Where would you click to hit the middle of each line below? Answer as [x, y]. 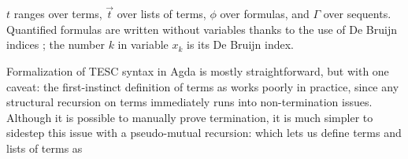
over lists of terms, [161, 14]
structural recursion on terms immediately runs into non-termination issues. [189, 102]
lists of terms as [45, 148]
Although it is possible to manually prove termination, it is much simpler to [190, 117]
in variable [143, 44]
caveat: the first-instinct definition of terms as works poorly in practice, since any [203, 86]
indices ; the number [56, 44]
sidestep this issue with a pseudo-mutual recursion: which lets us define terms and [204, 133]
